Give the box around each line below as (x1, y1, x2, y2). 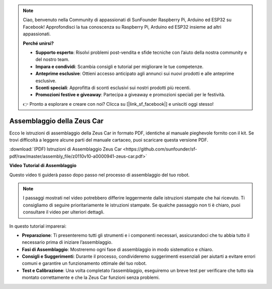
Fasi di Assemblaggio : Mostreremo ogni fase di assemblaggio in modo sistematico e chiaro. (22, 246, 214, 252)
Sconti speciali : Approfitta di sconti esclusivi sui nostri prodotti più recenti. (35, 85, 191, 91)
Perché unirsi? (23, 40, 54, 46)
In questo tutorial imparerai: (9, 223, 66, 229)
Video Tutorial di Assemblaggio (9, 163, 77, 169)
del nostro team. (35, 56, 70, 62)
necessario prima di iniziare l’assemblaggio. (22, 239, 113, 245)
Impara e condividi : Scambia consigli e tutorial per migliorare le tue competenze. (35, 63, 203, 69)
